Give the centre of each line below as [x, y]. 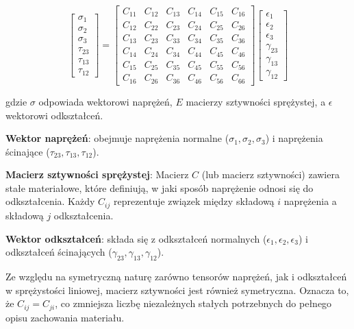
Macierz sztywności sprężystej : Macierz [97, 174]
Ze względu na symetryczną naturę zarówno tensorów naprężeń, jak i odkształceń [176, 276]
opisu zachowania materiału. [65, 317]
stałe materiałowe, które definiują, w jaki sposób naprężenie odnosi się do [160, 187]
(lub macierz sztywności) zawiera [270, 174]
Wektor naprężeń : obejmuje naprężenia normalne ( [117, 138]
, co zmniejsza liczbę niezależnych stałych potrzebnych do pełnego [193, 303]
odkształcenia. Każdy [50, 201]
